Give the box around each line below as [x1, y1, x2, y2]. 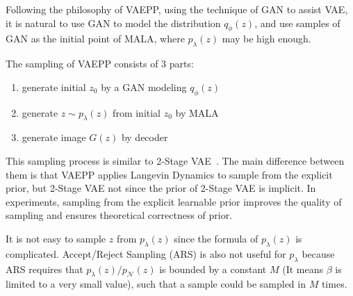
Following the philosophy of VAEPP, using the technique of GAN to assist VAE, [6, 2, 348, 16]
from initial [113, 105, 161, 120]
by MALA [175, 105, 219, 120]
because [302, 246, 335, 261]
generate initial [22, 79, 86, 94]
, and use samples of [254, 15, 340, 30]
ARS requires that [6, 261, 83, 276]
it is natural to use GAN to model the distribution [6, 15, 221, 30]
